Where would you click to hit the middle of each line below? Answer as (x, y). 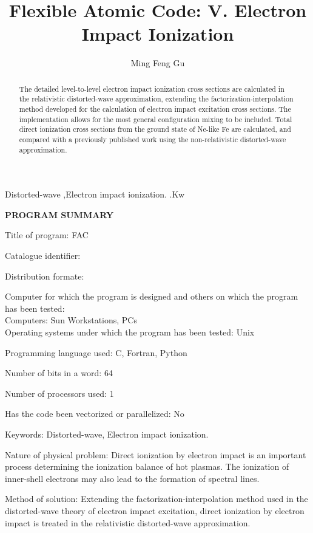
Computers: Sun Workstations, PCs (71, 320)
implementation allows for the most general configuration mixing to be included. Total (156, 119)
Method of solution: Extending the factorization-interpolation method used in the (156, 499)
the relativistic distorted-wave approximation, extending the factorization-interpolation (156, 99)
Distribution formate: (45, 276)
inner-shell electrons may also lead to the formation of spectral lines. (132, 478)
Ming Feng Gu (158, 63)
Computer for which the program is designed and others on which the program (152, 296)
